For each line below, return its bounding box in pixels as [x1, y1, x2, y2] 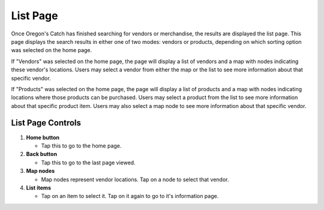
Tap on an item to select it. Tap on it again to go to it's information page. [41, 193, 219, 200]
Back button [26, 151, 57, 158]
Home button [26, 134, 60, 141]
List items [26, 184, 51, 191]
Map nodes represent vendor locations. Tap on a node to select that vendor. [41, 176, 229, 183]
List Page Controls [11, 118, 81, 128]
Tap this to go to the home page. [41, 142, 122, 149]
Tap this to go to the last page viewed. [41, 159, 136, 166]
